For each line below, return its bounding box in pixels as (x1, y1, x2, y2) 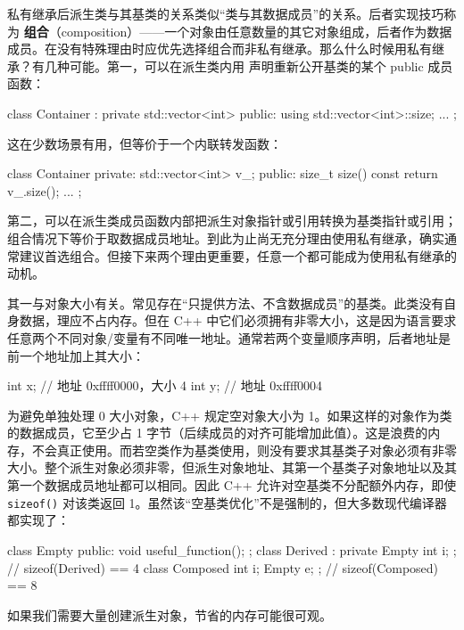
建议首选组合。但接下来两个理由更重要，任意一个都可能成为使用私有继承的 (19, 246, 457, 265)
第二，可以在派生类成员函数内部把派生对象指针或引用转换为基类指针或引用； (7, 211, 457, 230)
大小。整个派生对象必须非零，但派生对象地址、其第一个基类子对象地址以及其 (7, 458, 457, 477)
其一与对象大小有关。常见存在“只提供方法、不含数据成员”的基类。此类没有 (7, 293, 444, 312)
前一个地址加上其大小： (7, 346, 145, 364)
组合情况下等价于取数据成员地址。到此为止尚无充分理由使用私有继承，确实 (7, 228, 444, 247)
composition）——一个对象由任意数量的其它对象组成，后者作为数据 (61, 21, 452, 40)
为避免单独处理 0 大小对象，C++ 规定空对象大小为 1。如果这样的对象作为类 (7, 405, 452, 424)
